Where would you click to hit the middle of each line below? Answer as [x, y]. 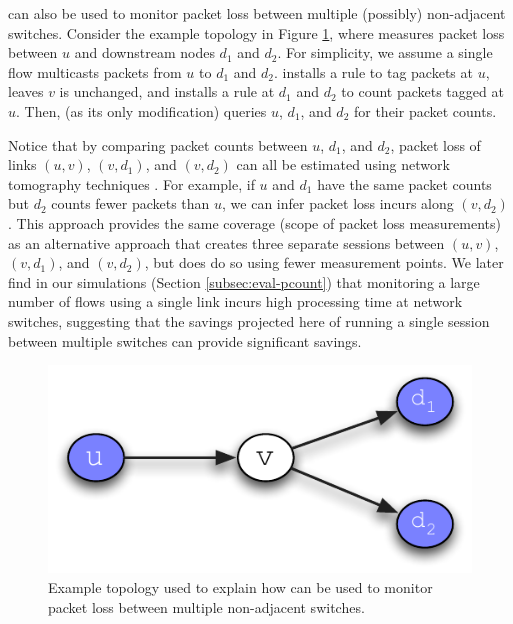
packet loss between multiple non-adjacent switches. [206, 606]
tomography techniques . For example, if [131, 183]
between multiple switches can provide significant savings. [185, 340]
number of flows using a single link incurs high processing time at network [235, 301]
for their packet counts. [425, 110]
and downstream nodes [144, 52]
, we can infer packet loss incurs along [338, 203]
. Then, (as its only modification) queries [141, 110]
